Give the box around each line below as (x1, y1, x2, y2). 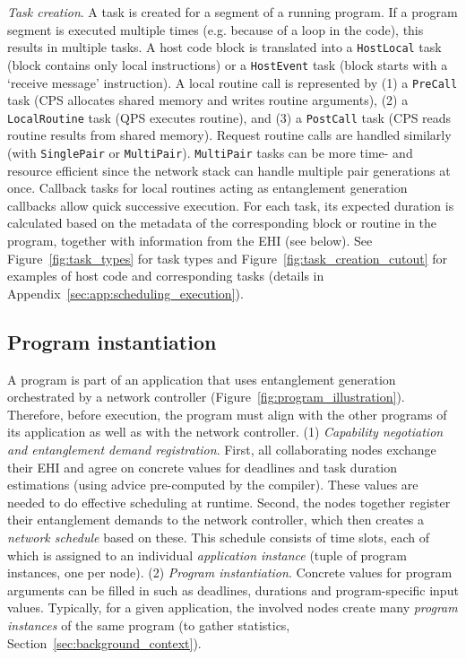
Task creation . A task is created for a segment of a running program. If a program (7, 3, 458, 21)
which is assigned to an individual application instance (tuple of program (7, 545, 408, 564)
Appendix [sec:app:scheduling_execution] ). (7, 283, 244, 302)
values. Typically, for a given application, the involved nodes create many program (7, 598, 458, 617)
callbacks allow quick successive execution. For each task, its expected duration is (7, 195, 454, 214)
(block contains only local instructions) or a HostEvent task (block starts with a (7, 55, 448, 74)
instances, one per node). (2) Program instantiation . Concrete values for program (7, 563, 453, 582)
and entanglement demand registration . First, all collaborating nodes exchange (7, 439, 436, 458)
